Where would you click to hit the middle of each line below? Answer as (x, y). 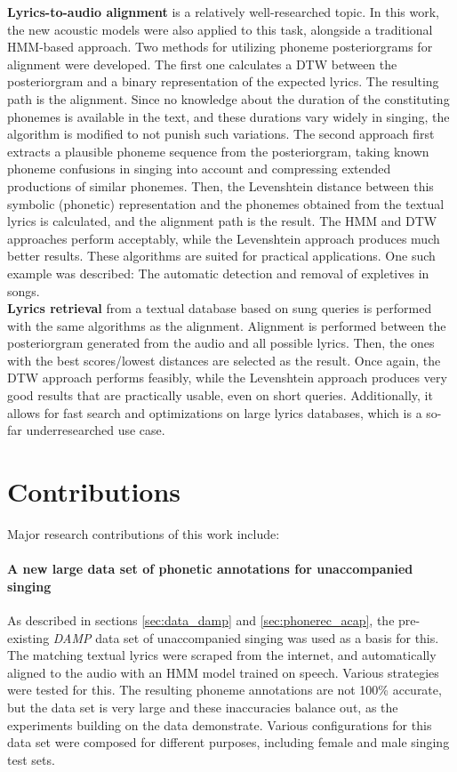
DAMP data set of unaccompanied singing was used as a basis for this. (246, 637)
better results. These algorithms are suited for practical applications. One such (221, 256)
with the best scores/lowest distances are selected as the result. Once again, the (224, 360)
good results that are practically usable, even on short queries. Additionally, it (220, 395)
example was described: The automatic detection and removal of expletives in (218, 273)
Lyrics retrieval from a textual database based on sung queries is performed (220, 308)
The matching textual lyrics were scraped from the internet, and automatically (222, 655)
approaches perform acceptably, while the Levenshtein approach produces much (224, 238)
